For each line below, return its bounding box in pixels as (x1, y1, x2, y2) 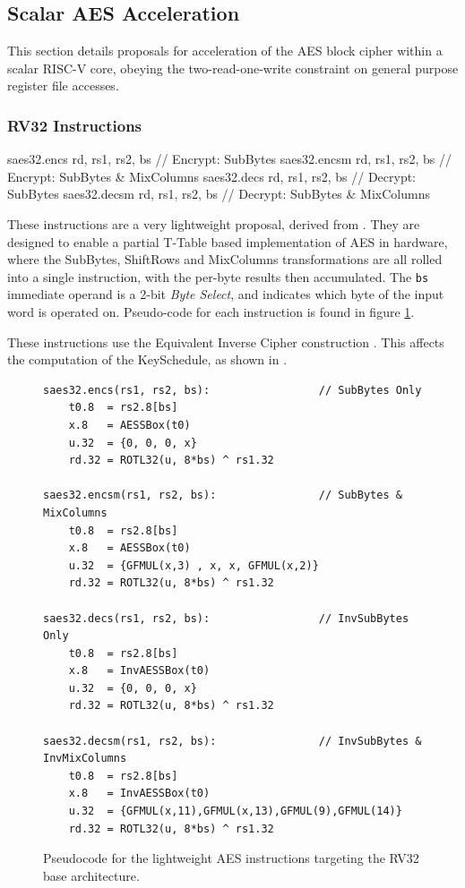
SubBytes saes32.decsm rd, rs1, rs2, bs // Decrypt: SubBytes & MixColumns (7, 184, 430, 203)
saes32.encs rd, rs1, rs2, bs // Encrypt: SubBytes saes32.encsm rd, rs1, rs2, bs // (7, 149, 452, 168)
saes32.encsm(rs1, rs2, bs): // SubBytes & (43, 489, 402, 502)
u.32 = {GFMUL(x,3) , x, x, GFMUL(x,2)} (68, 559, 319, 572)
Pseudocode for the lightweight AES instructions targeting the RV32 (43, 849, 419, 867)
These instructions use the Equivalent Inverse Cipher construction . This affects (7, 332, 444, 351)
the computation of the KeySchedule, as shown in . (7, 350, 288, 369)
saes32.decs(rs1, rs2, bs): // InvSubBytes (43, 611, 409, 625)
